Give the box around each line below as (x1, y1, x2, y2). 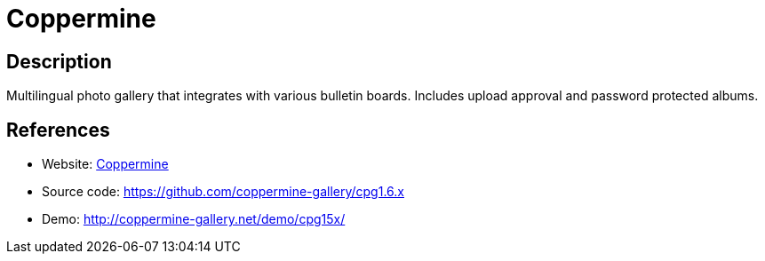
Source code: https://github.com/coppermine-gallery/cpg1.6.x (42, 184, 404, 200)
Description (6, 50, 112, 73)
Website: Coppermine (42, 156, 169, 172)
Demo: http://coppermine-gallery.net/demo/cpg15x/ (42, 211, 346, 227)
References (6, 118, 110, 141)
